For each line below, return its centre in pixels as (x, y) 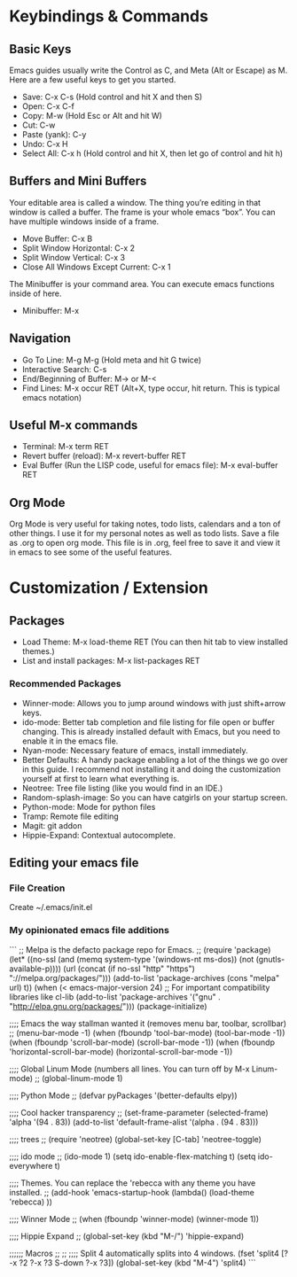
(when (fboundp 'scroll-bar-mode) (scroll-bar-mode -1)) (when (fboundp (142, 1042)
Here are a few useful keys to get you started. (93, 80)
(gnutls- (270, 959)
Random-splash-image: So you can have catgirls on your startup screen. (155, 797)
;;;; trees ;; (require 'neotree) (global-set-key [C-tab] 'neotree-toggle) (135, 1139)
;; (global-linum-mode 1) (79, 1078)
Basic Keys (40, 49)
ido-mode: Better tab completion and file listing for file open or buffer (148, 722)
